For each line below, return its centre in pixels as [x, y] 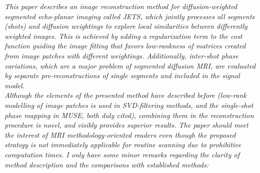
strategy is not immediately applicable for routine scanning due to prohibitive [123, 145]
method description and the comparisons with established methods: [107, 164]
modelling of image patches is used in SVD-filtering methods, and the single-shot [129, 105]
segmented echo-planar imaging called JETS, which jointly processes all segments [130, 16]
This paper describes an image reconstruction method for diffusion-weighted [121, 6]
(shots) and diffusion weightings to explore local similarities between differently [126, 26]
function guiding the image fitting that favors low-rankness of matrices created [125, 46]
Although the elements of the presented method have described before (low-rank [126, 95]
